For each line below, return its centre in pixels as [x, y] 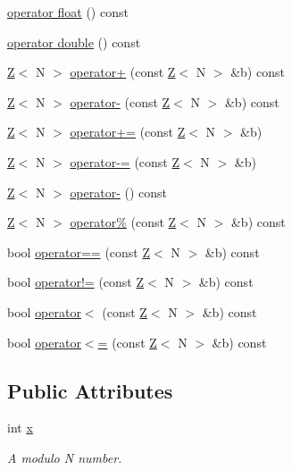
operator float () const [68, 12]
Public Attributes [90, 390]
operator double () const [74, 42]
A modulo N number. [65, 457]
